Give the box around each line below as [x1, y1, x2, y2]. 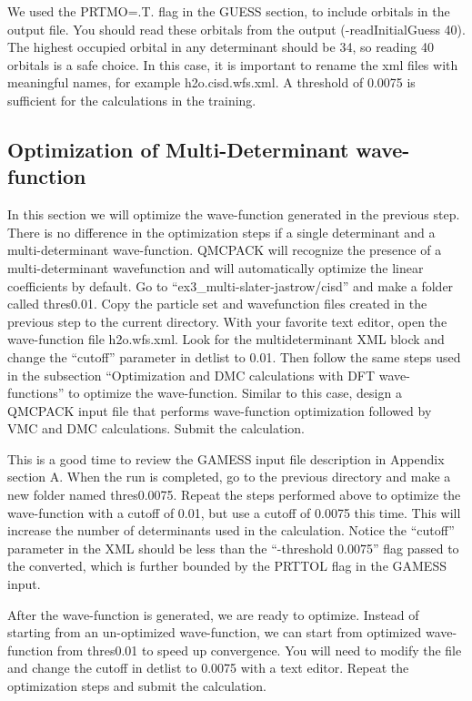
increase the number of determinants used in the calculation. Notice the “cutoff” [7, 521, 455, 540]
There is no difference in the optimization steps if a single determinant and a [7, 222, 436, 241]
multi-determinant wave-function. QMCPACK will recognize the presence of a [7, 240, 442, 259]
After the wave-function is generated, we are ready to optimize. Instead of [7, 604, 419, 624]
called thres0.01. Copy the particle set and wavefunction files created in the [7, 294, 427, 313]
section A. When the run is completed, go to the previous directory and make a [7, 467, 451, 486]
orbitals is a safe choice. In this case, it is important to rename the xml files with [7, 55, 458, 74]
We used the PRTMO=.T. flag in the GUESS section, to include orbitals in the [7, 2, 450, 20]
